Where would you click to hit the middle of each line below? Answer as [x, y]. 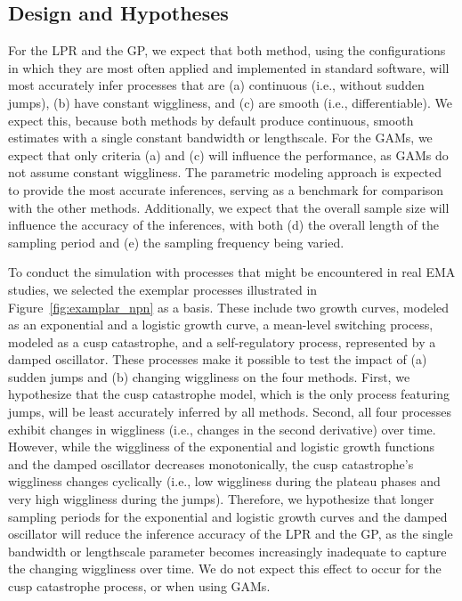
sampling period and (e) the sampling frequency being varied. [176, 242]
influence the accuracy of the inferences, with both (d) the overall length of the [223, 225]
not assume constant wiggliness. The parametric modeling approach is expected [225, 172]
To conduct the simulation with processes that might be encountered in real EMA [232, 272]
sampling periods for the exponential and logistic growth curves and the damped [228, 516]
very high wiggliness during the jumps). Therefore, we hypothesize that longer [221, 499]
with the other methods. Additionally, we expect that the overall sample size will [229, 207]
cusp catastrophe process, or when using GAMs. [139, 586]
